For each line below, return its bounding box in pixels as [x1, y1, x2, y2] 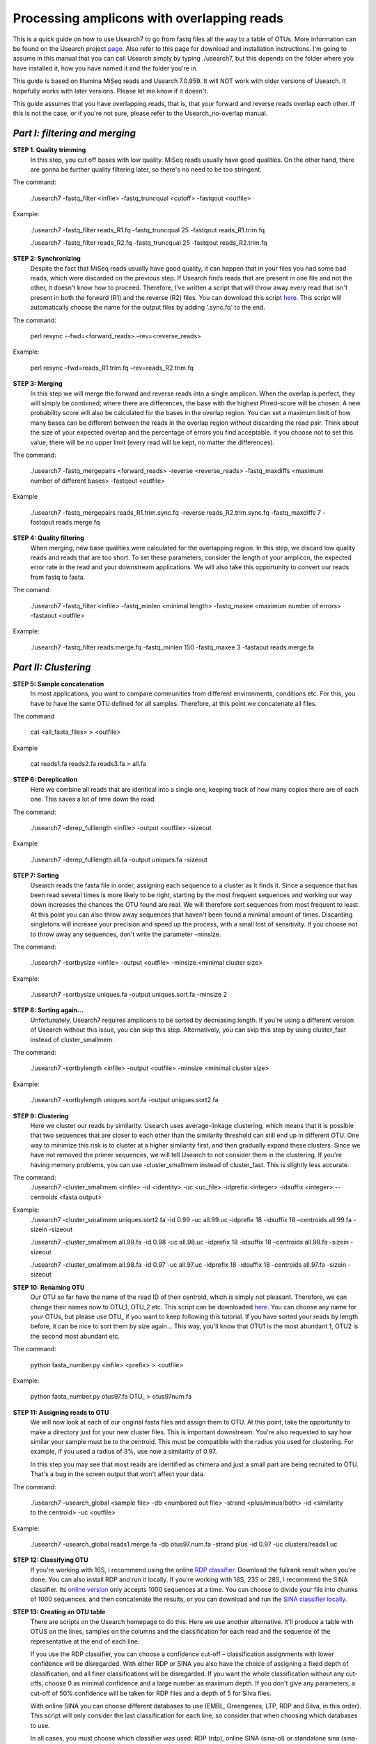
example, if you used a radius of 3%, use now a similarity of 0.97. [30, 1448, 217, 1456]
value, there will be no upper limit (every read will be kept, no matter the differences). [30, 438, 275, 446]
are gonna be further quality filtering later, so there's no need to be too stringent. [30, 165, 263, 174]
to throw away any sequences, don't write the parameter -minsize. [30, 930, 221, 938]
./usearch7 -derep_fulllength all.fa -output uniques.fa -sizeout [30, 855, 208, 864]
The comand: [13, 586, 52, 594]
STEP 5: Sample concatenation [13, 679, 104, 688]
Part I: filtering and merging [13, 128, 136, 140]
